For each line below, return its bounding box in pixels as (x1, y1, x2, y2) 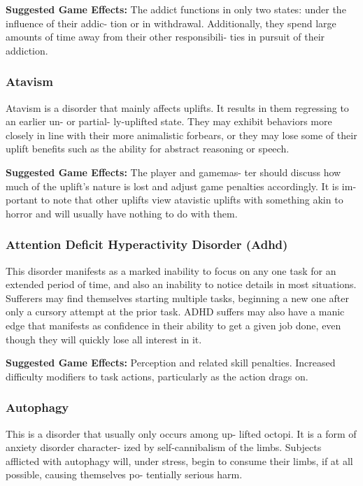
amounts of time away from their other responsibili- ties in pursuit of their (6, 29, 325, 44)
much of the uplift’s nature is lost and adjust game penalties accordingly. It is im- (6, 178, 357, 193)
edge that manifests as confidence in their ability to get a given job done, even (6, 317, 341, 332)
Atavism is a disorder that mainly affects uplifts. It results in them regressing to (6, 100, 349, 115)
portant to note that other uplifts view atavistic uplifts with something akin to (6, 192, 343, 207)
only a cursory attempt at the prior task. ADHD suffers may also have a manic (6, 304, 345, 319)
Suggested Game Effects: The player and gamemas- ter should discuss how (6, 164, 341, 179)
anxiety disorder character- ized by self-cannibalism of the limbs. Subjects (6, 440, 322, 455)
